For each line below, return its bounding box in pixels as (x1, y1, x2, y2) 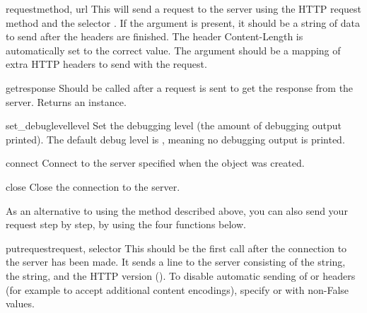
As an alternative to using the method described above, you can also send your (6, 203, 348, 218)
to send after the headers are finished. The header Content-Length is (6, 29, 303, 44)
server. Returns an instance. (6, 94, 127, 109)
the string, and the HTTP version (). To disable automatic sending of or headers (6, 268, 356, 283)
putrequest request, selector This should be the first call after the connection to (6, 240, 347, 255)
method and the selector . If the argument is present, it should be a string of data (6, 15, 361, 30)
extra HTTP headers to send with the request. (6, 57, 207, 71)
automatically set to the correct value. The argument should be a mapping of (6, 42, 341, 57)
